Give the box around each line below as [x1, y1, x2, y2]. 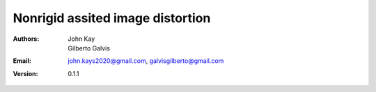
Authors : [13, 35, 40, 43]
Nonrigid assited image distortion [13, 10, 211, 26]
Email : [13, 57, 31, 65]
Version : [13, 69, 38, 77]
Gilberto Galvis [68, 44, 111, 52]
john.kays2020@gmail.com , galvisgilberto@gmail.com [68, 57, 224, 65]
